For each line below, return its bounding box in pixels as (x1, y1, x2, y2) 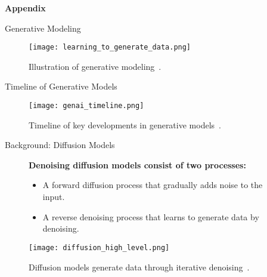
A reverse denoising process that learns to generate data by (42, 210, 259, 223)
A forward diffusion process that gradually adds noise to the (42, 178, 263, 191)
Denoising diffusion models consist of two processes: (29, 158, 246, 171)
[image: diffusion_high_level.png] (29, 243, 170, 252)
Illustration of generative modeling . (29, 60, 162, 72)
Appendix (5, 2, 46, 14)
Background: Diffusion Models (5, 138, 115, 151)
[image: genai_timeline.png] (29, 101, 144, 110)
